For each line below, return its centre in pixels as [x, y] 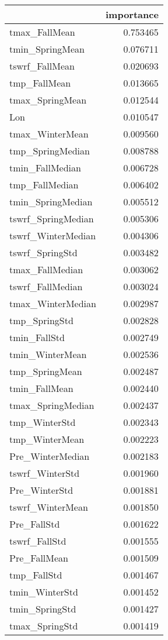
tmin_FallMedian [45, 168]
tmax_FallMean [42, 32]
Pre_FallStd [35, 524]
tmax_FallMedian [46, 269]
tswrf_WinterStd [45, 473]
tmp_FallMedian [44, 185]
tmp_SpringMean [46, 371]
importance [132, 14]
